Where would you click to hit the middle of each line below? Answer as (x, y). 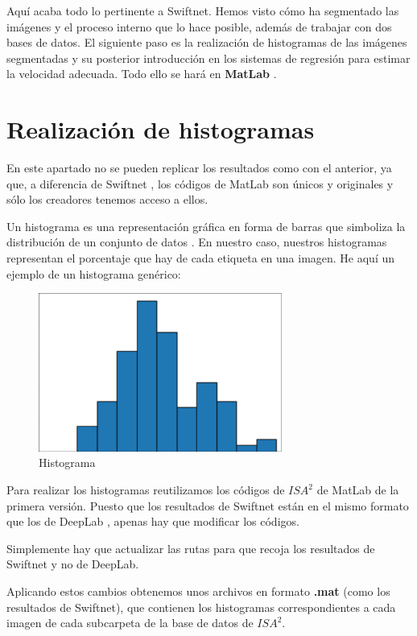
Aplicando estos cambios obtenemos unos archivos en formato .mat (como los (198, 591)
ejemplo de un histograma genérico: (94, 273)
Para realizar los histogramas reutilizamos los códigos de (146, 490)
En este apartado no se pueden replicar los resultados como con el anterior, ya (199, 168)
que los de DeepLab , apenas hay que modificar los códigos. (153, 521)
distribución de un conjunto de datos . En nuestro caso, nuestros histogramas (197, 242)
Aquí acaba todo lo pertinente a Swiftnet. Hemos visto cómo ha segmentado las (203, 10)
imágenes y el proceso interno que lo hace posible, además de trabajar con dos (199, 26)
